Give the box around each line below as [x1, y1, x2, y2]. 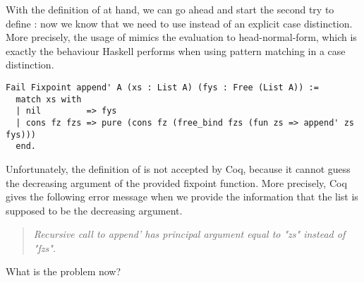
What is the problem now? [6, 264, 121, 279]
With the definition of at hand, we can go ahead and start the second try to [6, 2, 334, 16]
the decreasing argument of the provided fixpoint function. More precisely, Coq [6, 175, 347, 190]
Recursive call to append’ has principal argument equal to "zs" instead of [33, 227, 346, 241]
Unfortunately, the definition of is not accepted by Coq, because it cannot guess [6, 161, 351, 176]
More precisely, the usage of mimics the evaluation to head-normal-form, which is [6, 30, 357, 44]
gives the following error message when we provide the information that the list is [6, 189, 358, 204]
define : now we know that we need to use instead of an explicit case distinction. [6, 16, 353, 30]
